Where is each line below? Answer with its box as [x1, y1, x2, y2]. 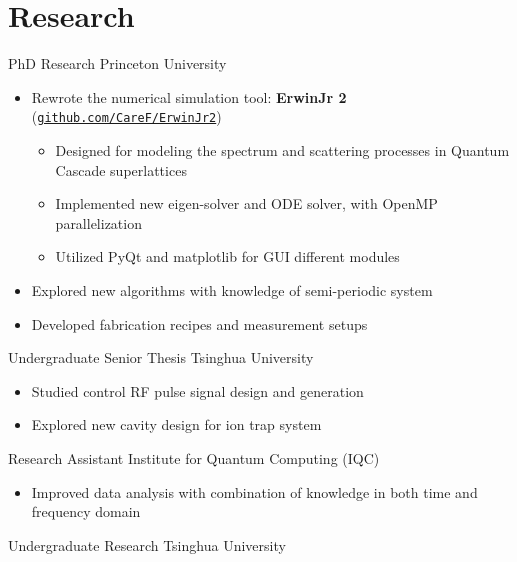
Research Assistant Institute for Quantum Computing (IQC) [8, 447, 380, 468]
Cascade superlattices [55, 159, 187, 180]
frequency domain [31, 501, 141, 522]
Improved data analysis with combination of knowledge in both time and [31, 481, 478, 502]
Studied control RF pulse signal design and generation [31, 380, 364, 401]
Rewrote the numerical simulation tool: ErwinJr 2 [31, 86, 347, 107]
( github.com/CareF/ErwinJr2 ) [31, 106, 222, 127]
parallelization [55, 212, 142, 233]
